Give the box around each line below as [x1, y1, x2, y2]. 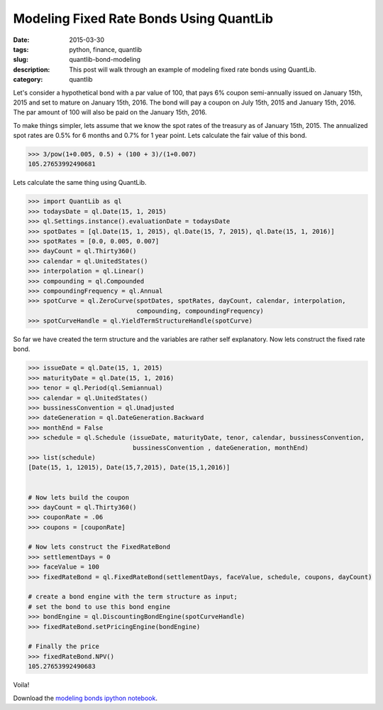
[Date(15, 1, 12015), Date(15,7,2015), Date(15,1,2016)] [28, 463, 231, 472]
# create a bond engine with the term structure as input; [28, 593, 238, 601]
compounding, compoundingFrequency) [136, 306, 264, 315]
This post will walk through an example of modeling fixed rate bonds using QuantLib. [69, 65, 317, 74]
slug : [13, 55, 28, 64]
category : [13, 75, 43, 84]
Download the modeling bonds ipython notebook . [13, 694, 157, 702]
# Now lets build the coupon [28, 493, 130, 501]
